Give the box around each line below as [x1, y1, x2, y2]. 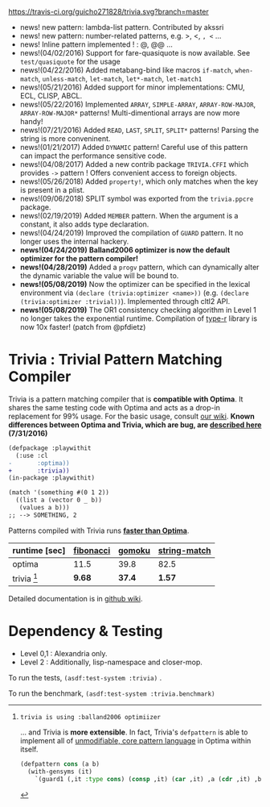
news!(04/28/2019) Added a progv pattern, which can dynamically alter [19, 262, 260, 272]
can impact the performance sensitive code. [19, 151, 167, 160]
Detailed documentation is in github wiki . [8, 594, 143, 604]
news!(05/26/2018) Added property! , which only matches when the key [19, 177, 259, 186]
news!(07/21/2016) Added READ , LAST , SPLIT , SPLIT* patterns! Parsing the [19, 125, 260, 135]
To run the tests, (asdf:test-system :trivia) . [8, 673, 162, 683]
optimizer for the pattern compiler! [19, 254, 139, 263]
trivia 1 [12, 572, 39, 584]
